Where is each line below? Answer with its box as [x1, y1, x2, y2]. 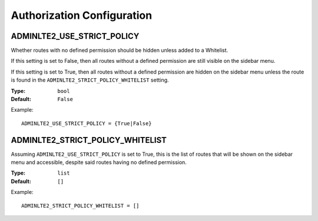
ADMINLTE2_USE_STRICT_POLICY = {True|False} [21, 120, 153, 126]
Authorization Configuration [11, 9, 153, 22]
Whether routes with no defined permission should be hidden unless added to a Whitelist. [11, 47, 228, 54]
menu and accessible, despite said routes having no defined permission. [11, 159, 187, 166]
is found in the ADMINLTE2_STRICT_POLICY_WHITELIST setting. [11, 76, 169, 83]
